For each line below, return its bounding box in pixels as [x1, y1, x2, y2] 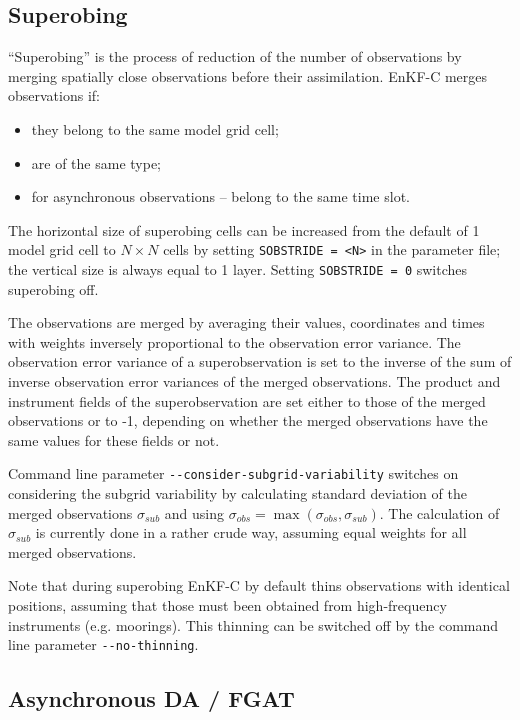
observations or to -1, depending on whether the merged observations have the [8, 410, 488, 431]
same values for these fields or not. [8, 429, 220, 450]
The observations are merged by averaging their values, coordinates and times [8, 312, 485, 333]
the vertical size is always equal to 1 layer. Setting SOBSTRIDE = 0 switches [8, 259, 468, 280]
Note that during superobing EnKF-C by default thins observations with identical [8, 575, 510, 596]
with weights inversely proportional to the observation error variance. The [8, 331, 461, 352]
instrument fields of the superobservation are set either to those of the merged [8, 390, 486, 411]
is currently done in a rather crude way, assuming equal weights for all [35, 522, 467, 543]
